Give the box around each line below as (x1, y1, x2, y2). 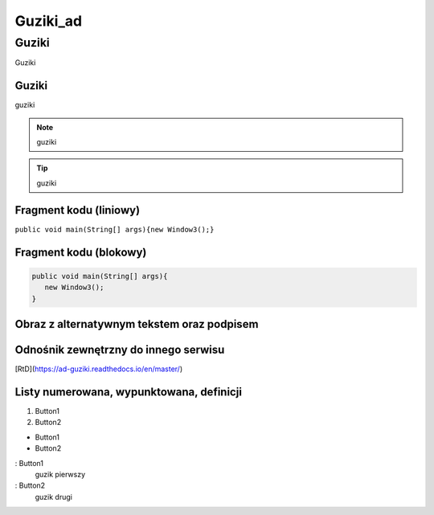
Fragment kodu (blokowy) (14, 245, 147, 259)
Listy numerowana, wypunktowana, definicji (14, 385, 243, 399)
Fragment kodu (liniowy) (14, 203, 141, 217)
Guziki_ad (14, 12, 83, 30)
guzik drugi (35, 492, 72, 501)
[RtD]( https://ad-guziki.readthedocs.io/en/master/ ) (14, 364, 183, 374)
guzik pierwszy (35, 469, 86, 479)
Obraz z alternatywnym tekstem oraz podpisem (14, 317, 259, 331)
